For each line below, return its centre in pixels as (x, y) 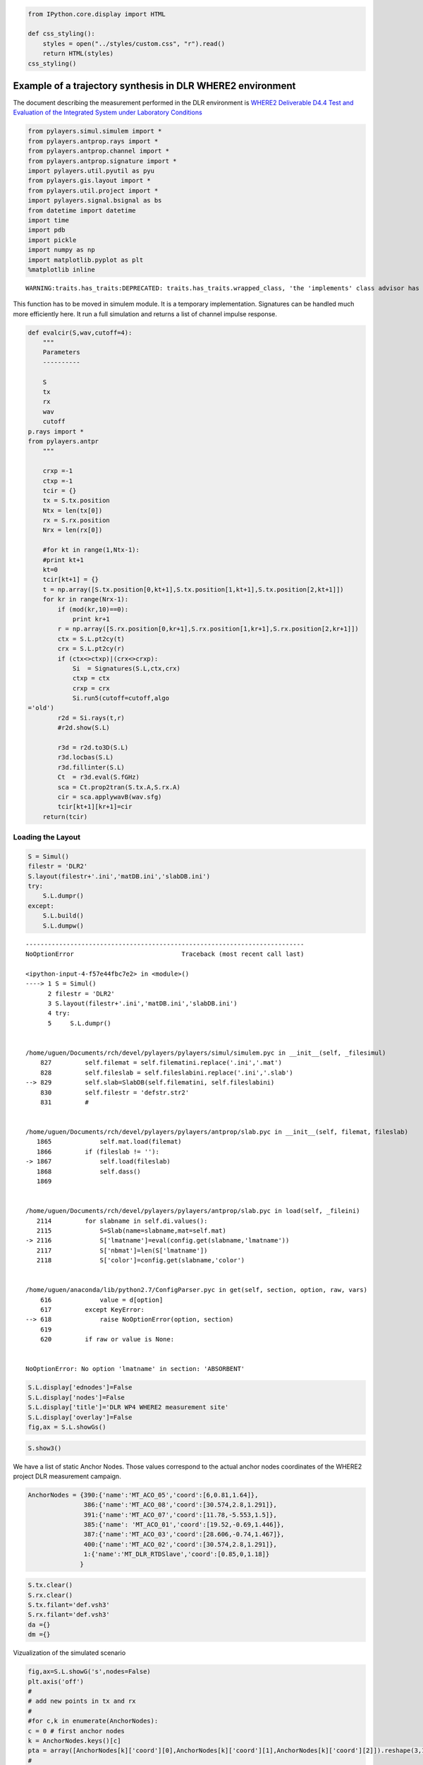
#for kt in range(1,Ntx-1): (91, 550)
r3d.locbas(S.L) (86, 758)
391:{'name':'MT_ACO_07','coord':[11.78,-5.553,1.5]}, (180, 1515)
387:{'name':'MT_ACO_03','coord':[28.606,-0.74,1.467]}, (184, 1534)
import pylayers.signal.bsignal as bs (95, 201)
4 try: (59, 1013)
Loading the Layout (47, 837)
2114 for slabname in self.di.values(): (122, 1221)
